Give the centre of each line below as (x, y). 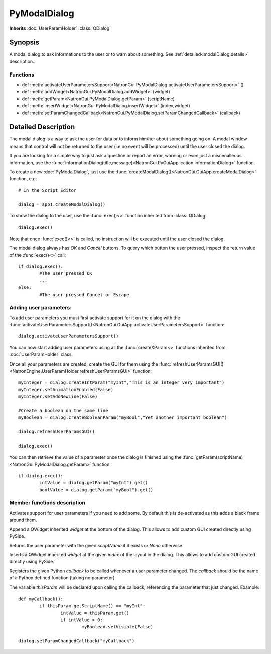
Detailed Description (42, 127)
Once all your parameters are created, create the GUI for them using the (84, 364)
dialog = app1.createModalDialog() (62, 204)
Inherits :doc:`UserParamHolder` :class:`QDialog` (60, 28)
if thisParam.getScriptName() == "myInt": (92, 606)
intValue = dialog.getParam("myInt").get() (94, 483)
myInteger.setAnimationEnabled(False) (66, 389)
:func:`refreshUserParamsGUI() (191, 364)
